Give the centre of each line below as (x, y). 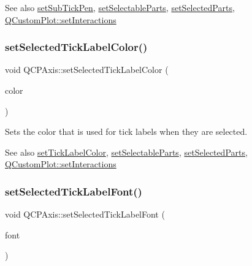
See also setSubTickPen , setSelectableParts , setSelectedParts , (120, 7)
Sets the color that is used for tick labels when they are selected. (126, 131)
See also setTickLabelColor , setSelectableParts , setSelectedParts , (126, 152)
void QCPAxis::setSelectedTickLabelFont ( (85, 214)
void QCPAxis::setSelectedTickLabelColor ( (87, 70)
